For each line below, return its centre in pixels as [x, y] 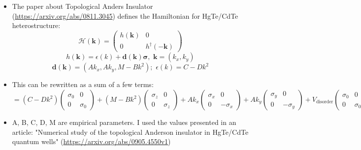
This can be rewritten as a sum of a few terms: [83, 84]
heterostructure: [36, 25]
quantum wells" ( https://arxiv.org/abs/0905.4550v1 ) [91, 141]
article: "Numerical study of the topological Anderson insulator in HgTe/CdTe [130, 132]
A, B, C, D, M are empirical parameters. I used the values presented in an [124, 122]
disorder [325, 102]
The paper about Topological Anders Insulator [82, 6]
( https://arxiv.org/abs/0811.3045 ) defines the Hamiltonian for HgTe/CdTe [125, 15]
